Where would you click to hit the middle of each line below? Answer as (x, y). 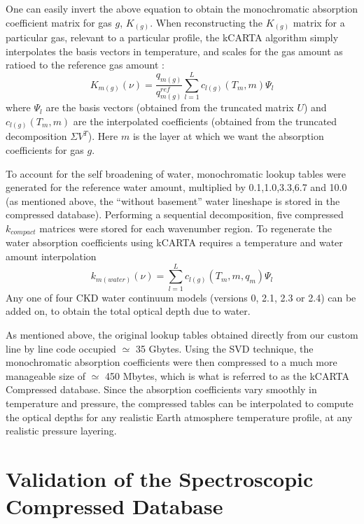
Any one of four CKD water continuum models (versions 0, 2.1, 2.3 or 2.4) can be (181, 297)
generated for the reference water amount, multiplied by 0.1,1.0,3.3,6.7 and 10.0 (176, 187)
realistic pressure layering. (61, 431)
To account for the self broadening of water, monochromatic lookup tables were (176, 173)
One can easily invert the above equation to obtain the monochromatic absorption (182, 8)
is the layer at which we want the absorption (228, 136)
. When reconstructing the (206, 22)
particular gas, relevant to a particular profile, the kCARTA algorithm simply (172, 37)
